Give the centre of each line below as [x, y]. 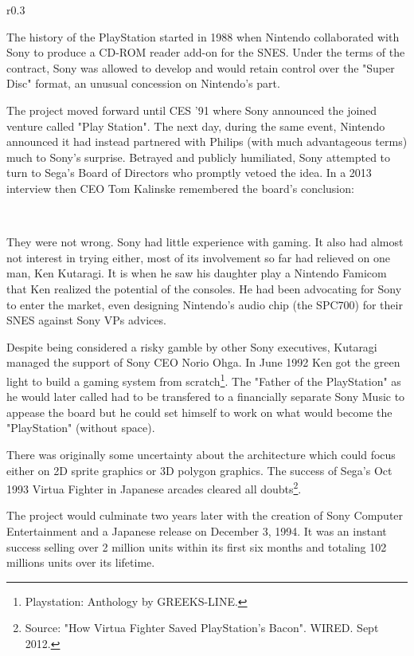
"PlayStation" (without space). [81, 428]
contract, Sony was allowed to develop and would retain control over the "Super [201, 67]
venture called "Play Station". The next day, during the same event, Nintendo [196, 126]
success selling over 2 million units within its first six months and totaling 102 [197, 546]
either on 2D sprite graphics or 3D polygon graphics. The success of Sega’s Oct [199, 470]
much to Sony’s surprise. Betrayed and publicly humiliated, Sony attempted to [199, 157]
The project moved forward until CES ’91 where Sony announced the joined [192, 110]
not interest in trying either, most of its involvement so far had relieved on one [198, 257]
